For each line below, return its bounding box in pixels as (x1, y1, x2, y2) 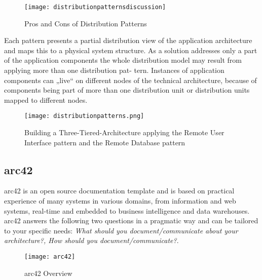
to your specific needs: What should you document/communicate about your (4, 225, 238, 235)
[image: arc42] (24, 253, 76, 261)
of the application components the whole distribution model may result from (4, 55, 242, 65)
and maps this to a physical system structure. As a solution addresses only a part (4, 45, 257, 55)
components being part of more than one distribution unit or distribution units (4, 85, 250, 95)
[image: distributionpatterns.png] (24, 112, 144, 120)
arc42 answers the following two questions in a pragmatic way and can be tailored (4, 215, 258, 226)
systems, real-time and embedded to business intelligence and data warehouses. (4, 205, 250, 216)
